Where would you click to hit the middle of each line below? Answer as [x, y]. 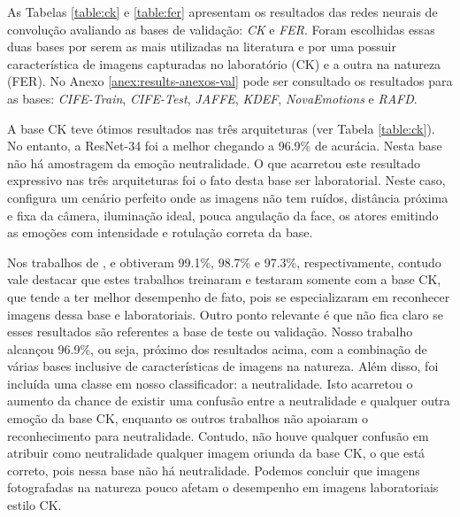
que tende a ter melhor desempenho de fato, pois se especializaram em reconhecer [229, 296]
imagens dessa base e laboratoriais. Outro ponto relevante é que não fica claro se [225, 314]
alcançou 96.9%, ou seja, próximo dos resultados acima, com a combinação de [217, 348]
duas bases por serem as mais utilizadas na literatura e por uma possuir [202, 46]
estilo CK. [34, 505]
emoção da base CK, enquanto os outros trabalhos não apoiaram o [188, 418]
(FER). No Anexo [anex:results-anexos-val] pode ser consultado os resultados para [230, 81]
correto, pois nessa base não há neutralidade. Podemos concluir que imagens [214, 470]
